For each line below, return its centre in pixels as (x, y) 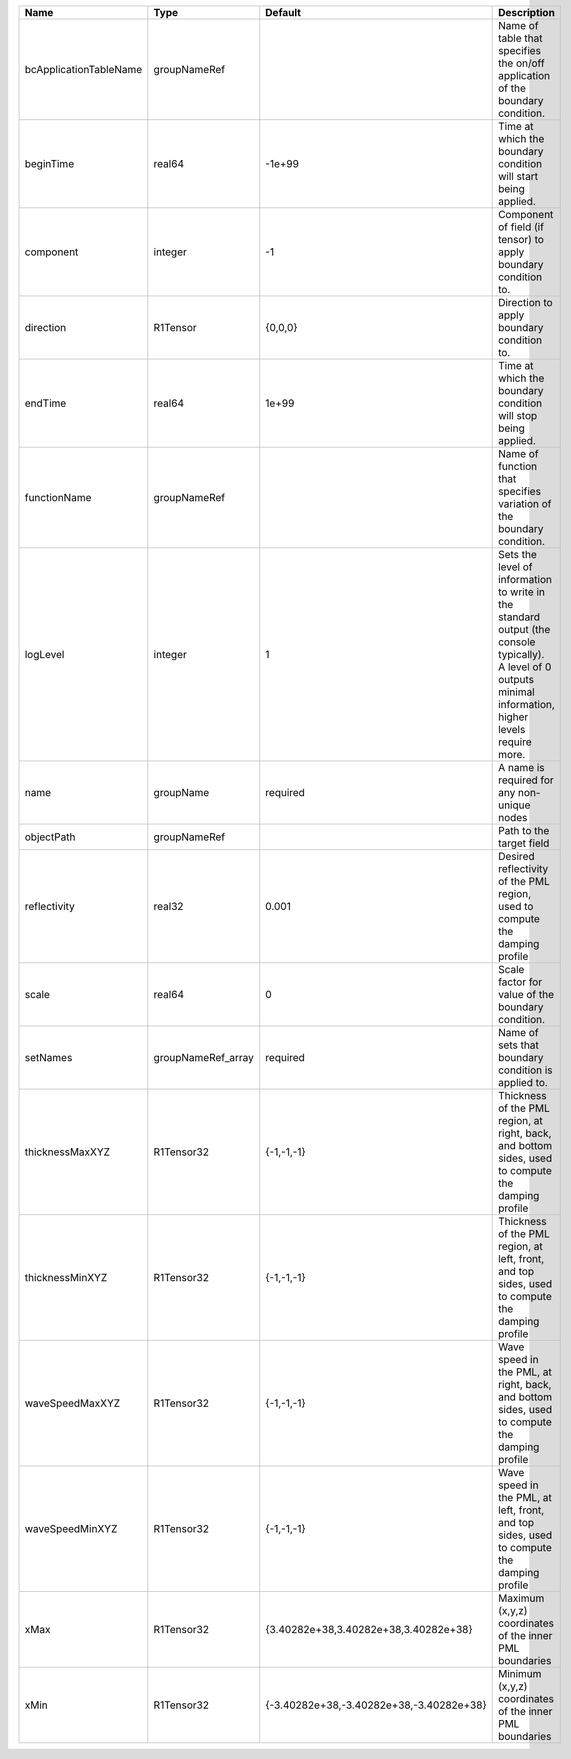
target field (524, 843)
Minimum (520, 1673)
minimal (516, 692)
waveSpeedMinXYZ (71, 1528)
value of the (526, 994)
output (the (524, 629)
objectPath (50, 837)
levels (512, 729)
